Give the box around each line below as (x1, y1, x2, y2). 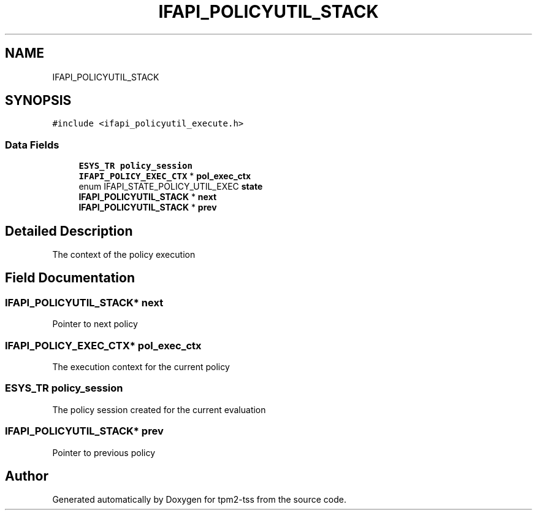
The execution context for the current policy (52, 362, 230, 372)
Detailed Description (5, 223, 133, 239)
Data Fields (5, 138, 59, 151)
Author (5, 468, 48, 484)
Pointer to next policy (52, 319, 138, 330)
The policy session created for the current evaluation (52, 404, 266, 415)
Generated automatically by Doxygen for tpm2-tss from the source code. (52, 494, 346, 505)
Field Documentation (5, 270, 135, 286)
